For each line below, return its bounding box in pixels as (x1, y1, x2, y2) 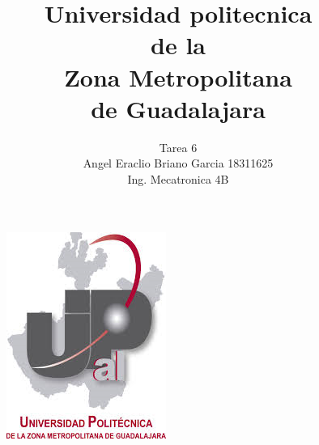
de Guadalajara (91, 91, 266, 125)
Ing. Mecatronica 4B (127, 170, 229, 187)
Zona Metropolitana (64, 60, 292, 93)
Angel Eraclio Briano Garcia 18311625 (83, 155, 274, 172)
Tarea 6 (159, 138, 198, 155)
